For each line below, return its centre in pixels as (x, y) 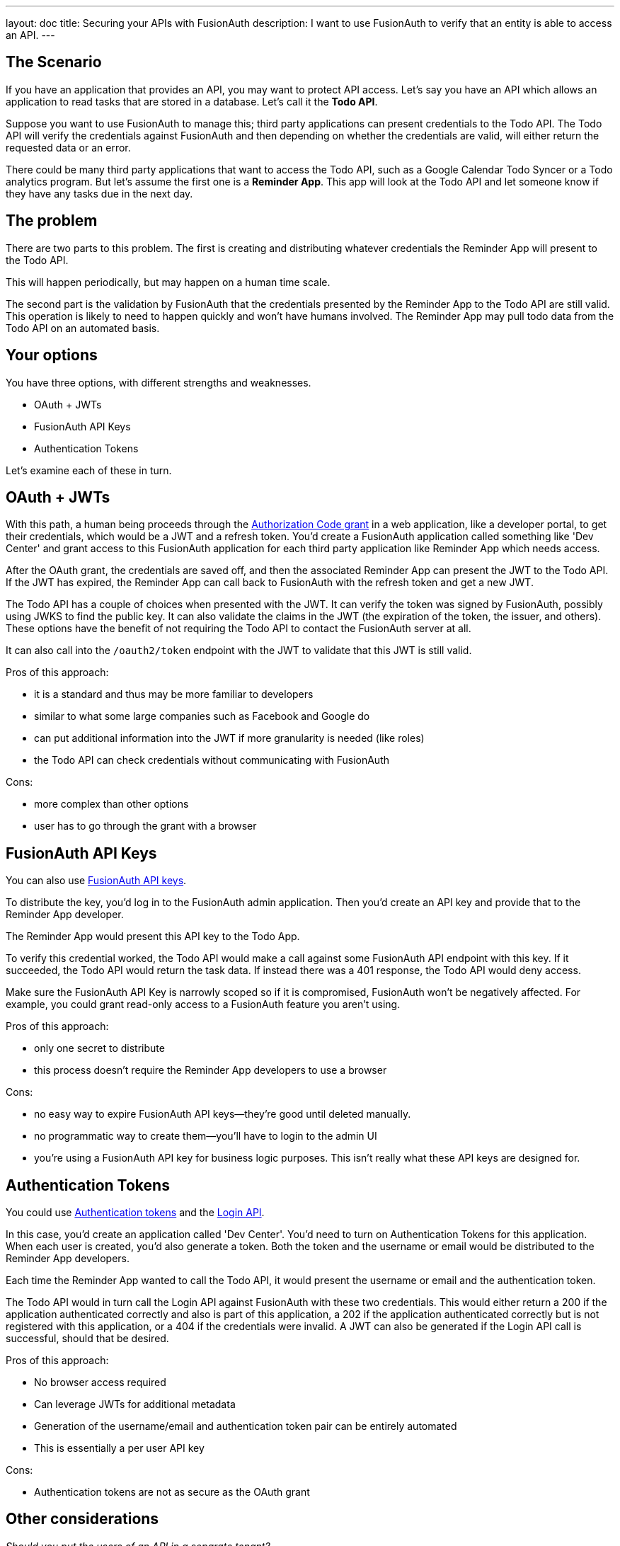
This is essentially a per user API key (119, 1448)
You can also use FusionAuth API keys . (96, 881)
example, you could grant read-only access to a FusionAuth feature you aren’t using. (203, 1004)
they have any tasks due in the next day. (99, 193)
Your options (52, 355)
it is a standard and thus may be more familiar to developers (174, 694)
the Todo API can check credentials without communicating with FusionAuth (212, 760)
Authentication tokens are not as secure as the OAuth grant (172, 1492)
